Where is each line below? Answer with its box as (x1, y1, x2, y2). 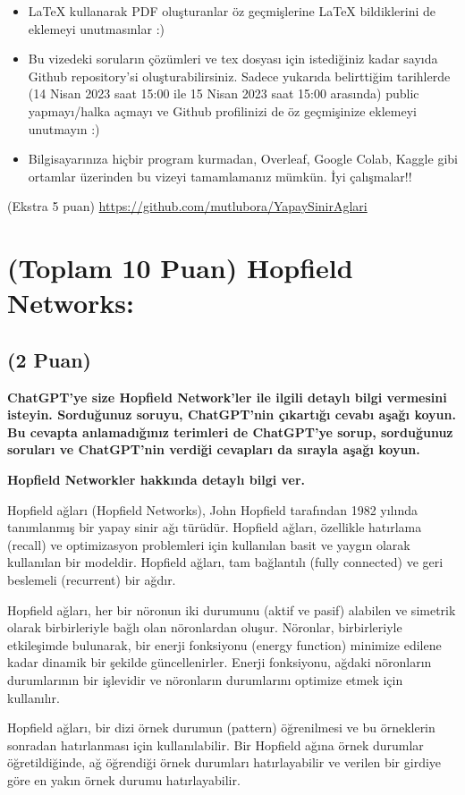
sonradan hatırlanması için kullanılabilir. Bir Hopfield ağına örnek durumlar (7, 735, 424, 754)
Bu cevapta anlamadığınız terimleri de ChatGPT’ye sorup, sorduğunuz (7, 422, 453, 441)
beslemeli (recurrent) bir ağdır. (7, 571, 176, 589)
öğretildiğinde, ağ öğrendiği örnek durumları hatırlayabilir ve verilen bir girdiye (7, 753, 442, 772)
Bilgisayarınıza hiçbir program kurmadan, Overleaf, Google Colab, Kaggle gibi (28, 149, 458, 168)
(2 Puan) (7, 345, 91, 373)
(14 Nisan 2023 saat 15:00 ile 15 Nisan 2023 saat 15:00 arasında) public (28, 84, 419, 103)
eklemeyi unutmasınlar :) (28, 19, 165, 38)
